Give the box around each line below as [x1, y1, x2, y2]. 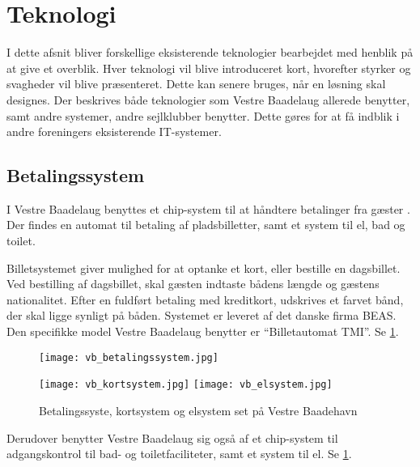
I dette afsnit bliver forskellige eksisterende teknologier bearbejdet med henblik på [6, 44, 414, 61]
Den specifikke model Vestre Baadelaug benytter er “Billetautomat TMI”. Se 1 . [6, 323, 399, 340]
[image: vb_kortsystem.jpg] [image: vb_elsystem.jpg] [39, 379, 333, 391]
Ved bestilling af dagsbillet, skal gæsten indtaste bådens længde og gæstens [6, 275, 380, 292]
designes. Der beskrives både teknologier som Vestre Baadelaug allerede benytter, [6, 91, 410, 108]
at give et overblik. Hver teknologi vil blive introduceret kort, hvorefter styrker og [6, 59, 411, 76]
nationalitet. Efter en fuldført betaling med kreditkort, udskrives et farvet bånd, [6, 291, 404, 308]
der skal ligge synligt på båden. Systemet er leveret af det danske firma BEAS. [6, 307, 397, 324]
